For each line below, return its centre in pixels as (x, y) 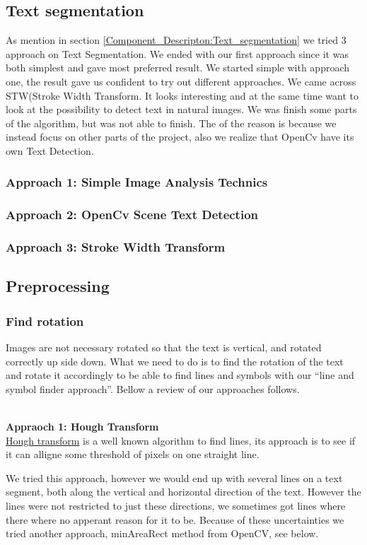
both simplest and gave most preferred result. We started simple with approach (178, 68)
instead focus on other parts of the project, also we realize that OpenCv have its (180, 137)
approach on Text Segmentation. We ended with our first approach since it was (177, 53)
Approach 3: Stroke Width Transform (116, 247)
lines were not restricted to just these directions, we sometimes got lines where (176, 506)
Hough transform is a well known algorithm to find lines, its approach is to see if (181, 440)
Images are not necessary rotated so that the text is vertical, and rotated (164, 347)
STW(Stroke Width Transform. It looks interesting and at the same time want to (182, 95)
